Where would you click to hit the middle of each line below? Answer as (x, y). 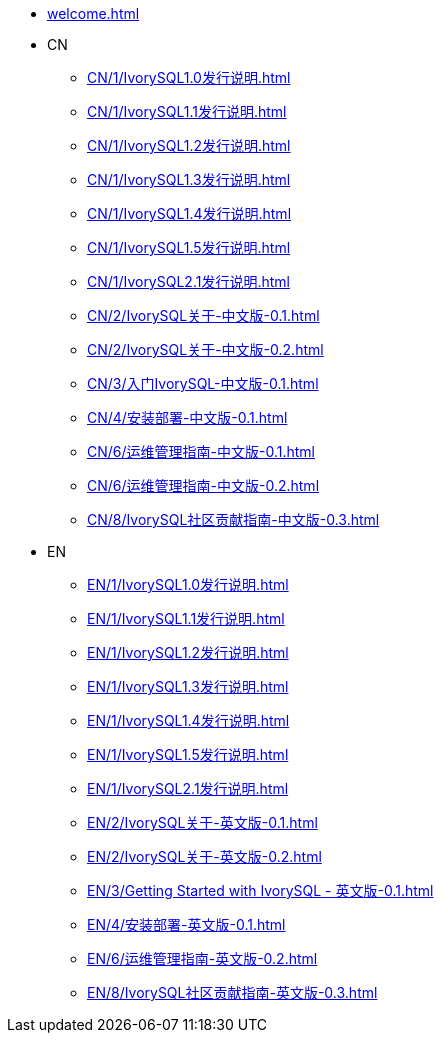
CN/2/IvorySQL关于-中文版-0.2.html (205, 349)
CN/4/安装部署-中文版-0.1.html (187, 417)
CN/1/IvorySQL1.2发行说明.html (189, 145)
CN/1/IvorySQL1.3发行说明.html (189, 179)
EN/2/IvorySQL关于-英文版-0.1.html (202, 822)
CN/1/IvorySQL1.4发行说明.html (189, 213)
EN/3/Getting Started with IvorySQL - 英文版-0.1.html (260, 890)
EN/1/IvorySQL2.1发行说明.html (188, 788)
